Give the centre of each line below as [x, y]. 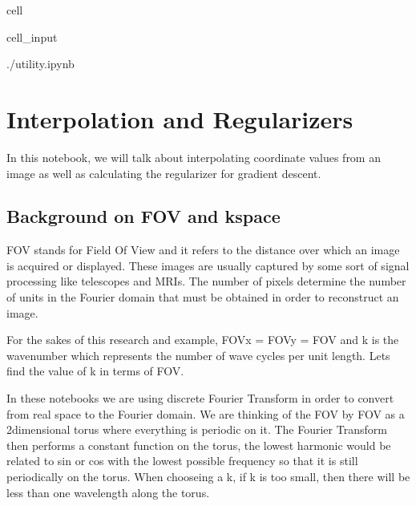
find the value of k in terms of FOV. [95, 371]
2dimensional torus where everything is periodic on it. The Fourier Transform [197, 429]
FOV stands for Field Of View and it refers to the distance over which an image [203, 250]
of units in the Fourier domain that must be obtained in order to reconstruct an [203, 297]
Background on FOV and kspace [143, 216]
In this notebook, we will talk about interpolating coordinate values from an [194, 157]
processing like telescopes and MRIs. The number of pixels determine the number [206, 281]
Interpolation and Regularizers [180, 118]
